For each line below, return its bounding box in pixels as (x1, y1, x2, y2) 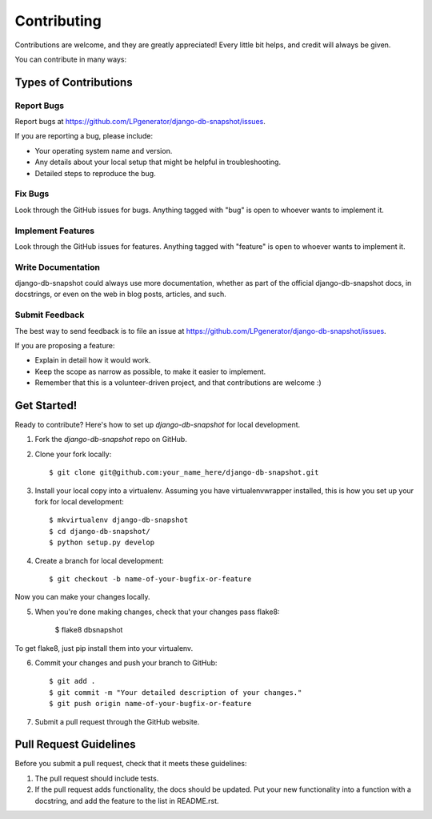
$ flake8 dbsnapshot (54, 625, 123, 635)
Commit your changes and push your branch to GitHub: (34, 657, 218, 668)
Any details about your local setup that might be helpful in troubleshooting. (34, 157, 282, 167)
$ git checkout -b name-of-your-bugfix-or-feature (49, 574, 252, 584)
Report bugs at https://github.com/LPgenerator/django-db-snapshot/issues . (14, 117, 266, 126)
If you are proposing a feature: (14, 341, 115, 350)
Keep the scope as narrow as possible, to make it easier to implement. (34, 367, 266, 376)
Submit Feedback (14, 309, 85, 320)
